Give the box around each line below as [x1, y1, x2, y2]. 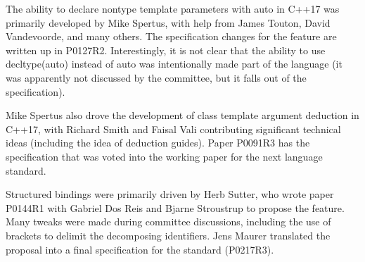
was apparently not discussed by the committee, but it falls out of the [6, 70, 307, 85]
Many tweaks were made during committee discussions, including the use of [6, 214, 331, 229]
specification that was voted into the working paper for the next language [6, 149, 323, 163]
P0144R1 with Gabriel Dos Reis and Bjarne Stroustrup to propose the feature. [6, 200, 345, 215]
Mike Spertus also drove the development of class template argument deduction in [6, 108, 359, 123]
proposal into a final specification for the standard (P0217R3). [6, 242, 274, 256]
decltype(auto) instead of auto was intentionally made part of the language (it [6, 56, 342, 71]
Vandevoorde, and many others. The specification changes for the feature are [6, 29, 337, 44]
